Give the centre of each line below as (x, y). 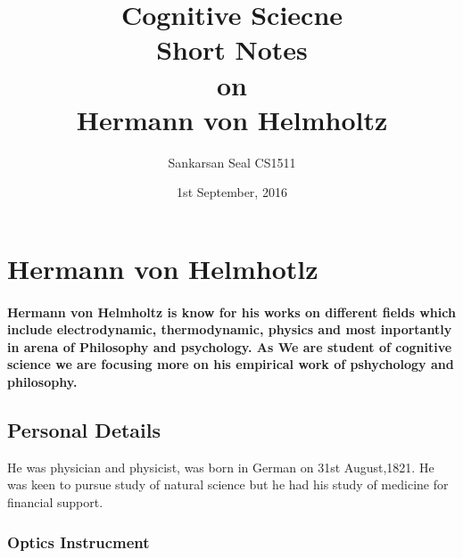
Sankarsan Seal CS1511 (232, 162)
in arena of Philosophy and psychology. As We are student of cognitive (230, 346)
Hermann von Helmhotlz (163, 268)
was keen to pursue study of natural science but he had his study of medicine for (228, 484)
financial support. (55, 502)
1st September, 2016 (232, 192)
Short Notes (232, 49)
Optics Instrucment (79, 542)
